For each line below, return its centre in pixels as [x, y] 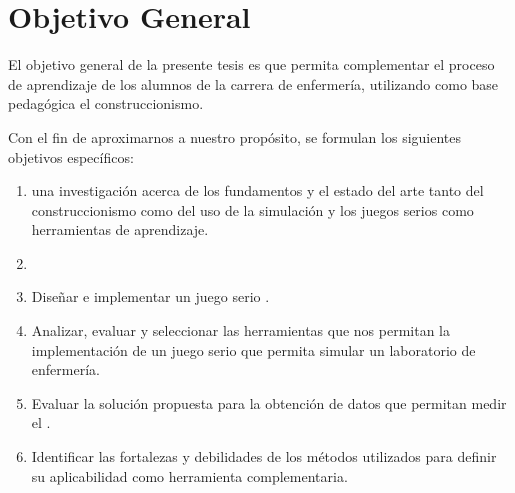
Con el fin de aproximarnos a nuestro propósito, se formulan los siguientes [235, 136]
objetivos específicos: [71, 156]
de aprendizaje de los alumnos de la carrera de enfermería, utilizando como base [253, 83]
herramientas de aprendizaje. [120, 229]
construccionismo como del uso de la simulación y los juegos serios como [252, 209]
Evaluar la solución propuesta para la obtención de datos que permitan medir [269, 402]
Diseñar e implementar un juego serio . [150, 296]
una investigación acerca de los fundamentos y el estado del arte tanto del [257, 190]
